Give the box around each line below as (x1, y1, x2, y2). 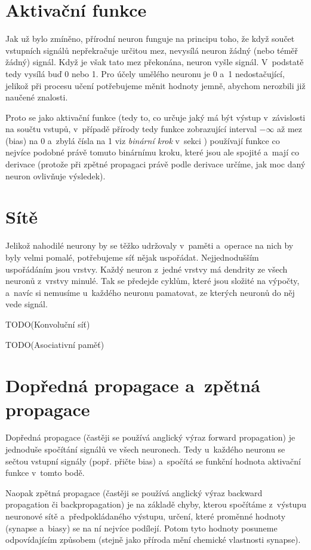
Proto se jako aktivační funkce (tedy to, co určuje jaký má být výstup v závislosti (5, 111, 306, 123)
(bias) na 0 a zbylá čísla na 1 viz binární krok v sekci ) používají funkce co (5, 134, 280, 146)
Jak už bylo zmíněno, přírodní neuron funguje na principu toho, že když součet (5, 32, 295, 45)
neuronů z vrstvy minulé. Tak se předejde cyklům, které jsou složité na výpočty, (5, 274, 300, 287)
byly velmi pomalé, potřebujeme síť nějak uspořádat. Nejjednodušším (5, 250, 259, 263)
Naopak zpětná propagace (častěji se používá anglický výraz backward (5, 486, 263, 499)
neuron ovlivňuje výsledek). (5, 169, 106, 182)
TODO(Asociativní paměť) (5, 338, 104, 350)
